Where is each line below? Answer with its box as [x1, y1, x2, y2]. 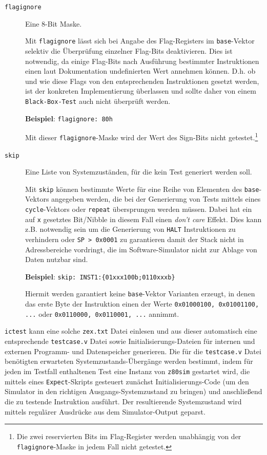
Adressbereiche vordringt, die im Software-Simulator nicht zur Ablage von [25, 244, 257, 254]
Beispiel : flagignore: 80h [25, 113, 113, 123]
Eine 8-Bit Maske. [25, 18, 82, 29]
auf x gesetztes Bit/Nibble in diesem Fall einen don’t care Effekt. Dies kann [25, 213, 262, 224]
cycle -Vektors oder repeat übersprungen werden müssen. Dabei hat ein [25, 204, 252, 214]
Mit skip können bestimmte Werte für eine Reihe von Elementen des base [25, 183, 259, 194]
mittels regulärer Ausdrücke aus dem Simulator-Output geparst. [5, 406, 206, 417]
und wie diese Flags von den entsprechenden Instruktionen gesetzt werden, [25, 75, 259, 86]
